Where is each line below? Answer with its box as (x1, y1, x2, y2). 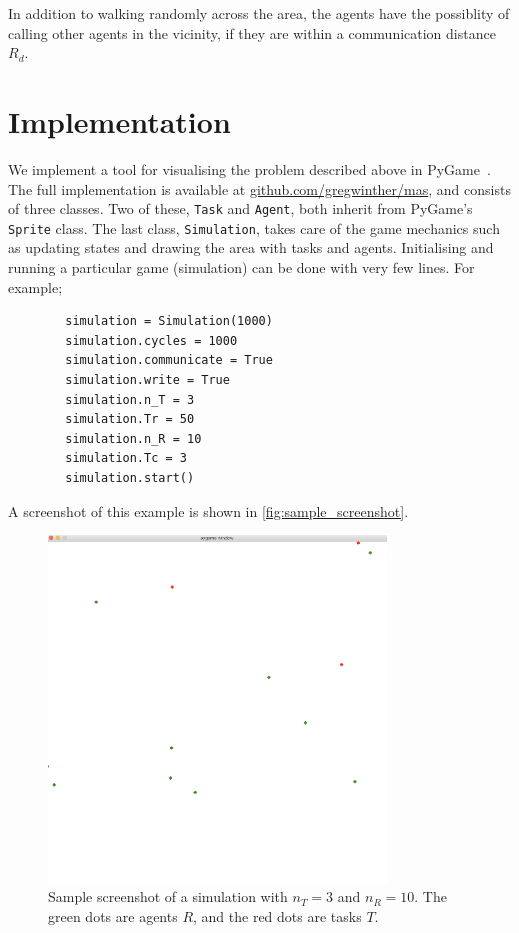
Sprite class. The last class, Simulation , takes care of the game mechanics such (8, 217, 500, 238)
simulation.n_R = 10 (65, 431, 202, 446)
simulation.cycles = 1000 (65, 333, 238, 348)
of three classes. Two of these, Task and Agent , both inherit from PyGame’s (8, 198, 473, 219)
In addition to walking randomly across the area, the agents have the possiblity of (8, 3, 510, 23)
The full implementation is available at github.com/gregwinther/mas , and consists (8, 178, 511, 199)
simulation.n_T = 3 (65, 392, 195, 407)
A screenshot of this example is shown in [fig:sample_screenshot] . (8, 500, 409, 521)
